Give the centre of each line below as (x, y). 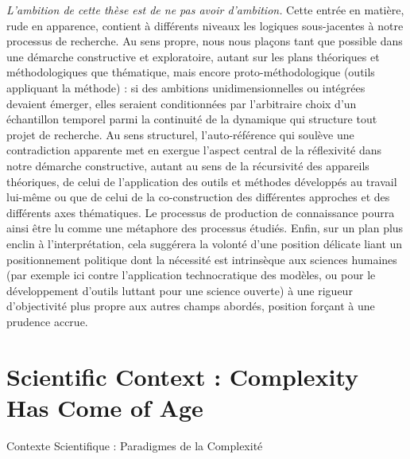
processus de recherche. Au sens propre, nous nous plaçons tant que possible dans (205, 41)
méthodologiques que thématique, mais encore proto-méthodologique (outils (191, 72)
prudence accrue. (47, 321)
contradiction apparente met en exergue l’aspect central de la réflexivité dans (194, 150)
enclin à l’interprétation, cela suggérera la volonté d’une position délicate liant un (205, 243)
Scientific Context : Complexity (183, 376)
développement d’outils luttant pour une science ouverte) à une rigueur (180, 290)
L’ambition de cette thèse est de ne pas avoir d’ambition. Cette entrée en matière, (205, 10)
